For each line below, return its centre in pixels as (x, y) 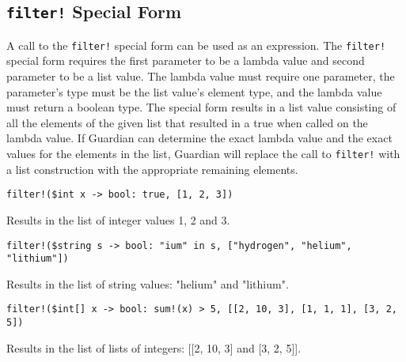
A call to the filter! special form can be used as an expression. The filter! (196, 45)
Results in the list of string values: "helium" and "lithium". (148, 283)
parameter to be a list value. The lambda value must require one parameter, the (201, 76)
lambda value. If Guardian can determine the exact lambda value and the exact (199, 138)
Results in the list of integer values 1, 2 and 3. (118, 219)
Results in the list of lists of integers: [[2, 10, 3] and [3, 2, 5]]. (154, 347)
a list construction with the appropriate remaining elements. (152, 169)
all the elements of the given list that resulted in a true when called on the (187, 122)
